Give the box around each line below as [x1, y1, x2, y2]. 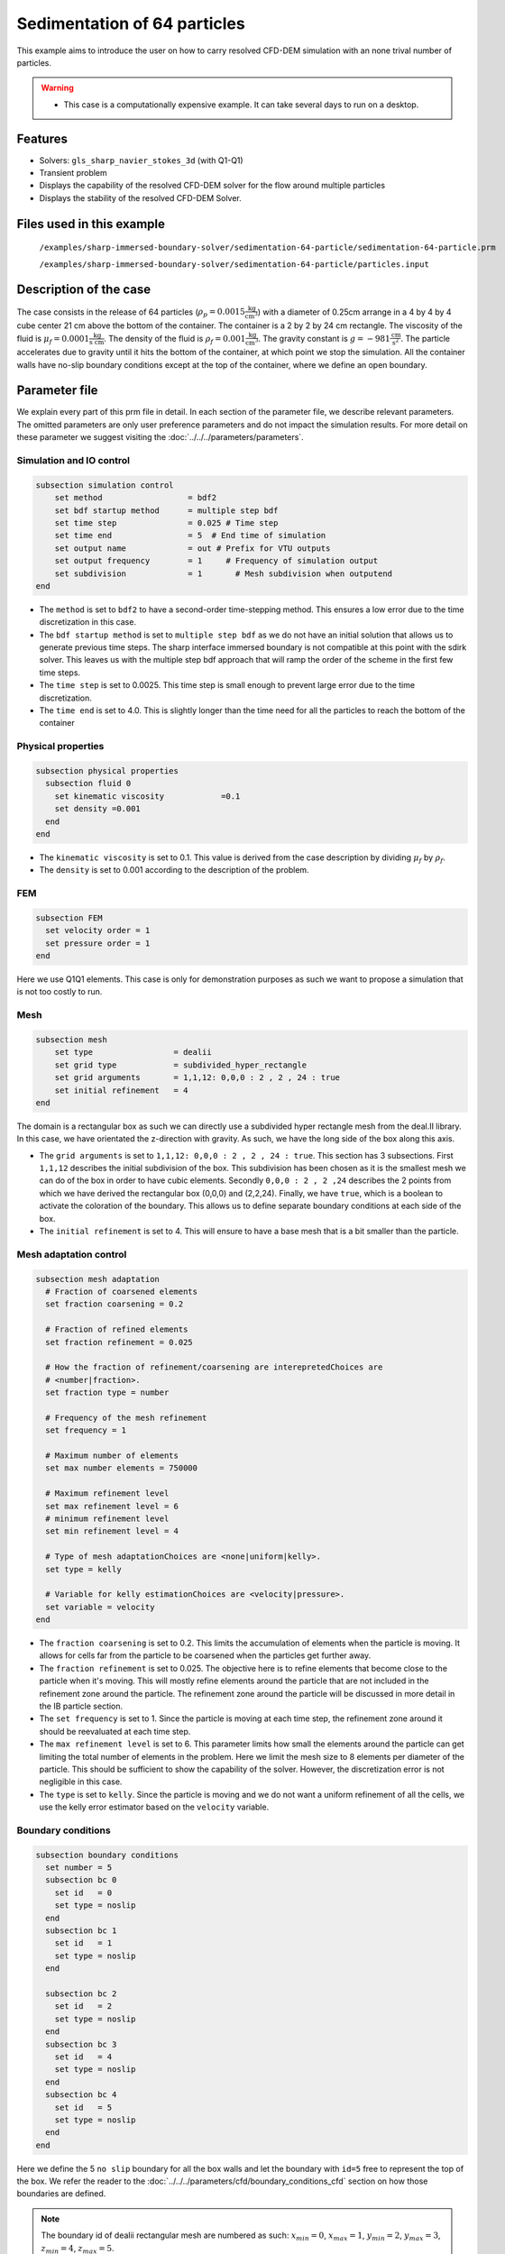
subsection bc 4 [45, 2090, 117, 2100]
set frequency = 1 [45, 1425, 126, 1435]
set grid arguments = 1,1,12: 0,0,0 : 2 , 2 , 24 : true [54, 1073, 341, 1083]
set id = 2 [54, 2002, 113, 2011]
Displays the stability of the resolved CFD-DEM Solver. [39, 192, 243, 203]
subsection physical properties [35, 765, 179, 775]
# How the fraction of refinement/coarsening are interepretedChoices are [45, 1362, 383, 1372]
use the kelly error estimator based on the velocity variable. [39, 1801, 270, 1812]
